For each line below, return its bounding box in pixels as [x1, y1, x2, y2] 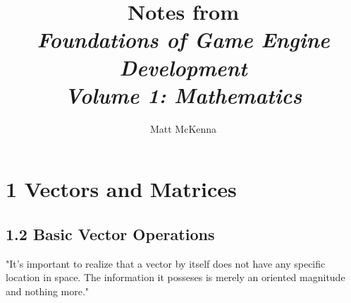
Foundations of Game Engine [37, 25, 330, 54]
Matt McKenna [149, 121, 217, 136]
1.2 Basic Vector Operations [6, 222, 215, 244]
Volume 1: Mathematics [64, 80, 302, 109]
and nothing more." [6, 283, 90, 298]
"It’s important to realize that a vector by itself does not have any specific [6, 256, 326, 271]
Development [119, 52, 247, 82]
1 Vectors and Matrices [6, 174, 237, 203]
